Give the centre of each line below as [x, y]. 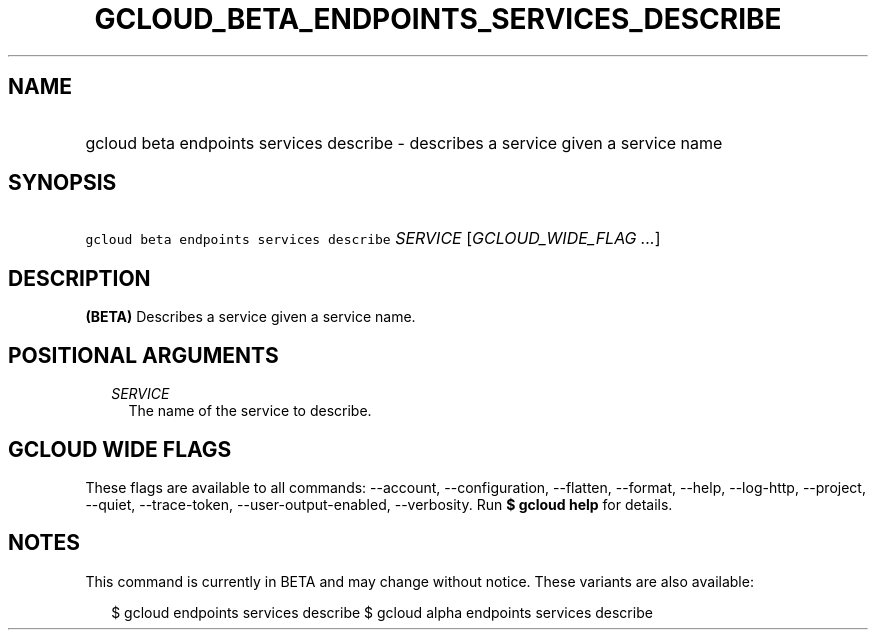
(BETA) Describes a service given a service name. [250, 317]
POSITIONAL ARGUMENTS [143, 355]
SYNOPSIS [62, 183]
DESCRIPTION [79, 278]
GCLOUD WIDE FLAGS [120, 449]
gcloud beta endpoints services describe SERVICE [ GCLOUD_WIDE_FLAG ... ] [373, 238]
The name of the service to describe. [250, 411]
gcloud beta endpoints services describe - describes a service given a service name [404, 142]
